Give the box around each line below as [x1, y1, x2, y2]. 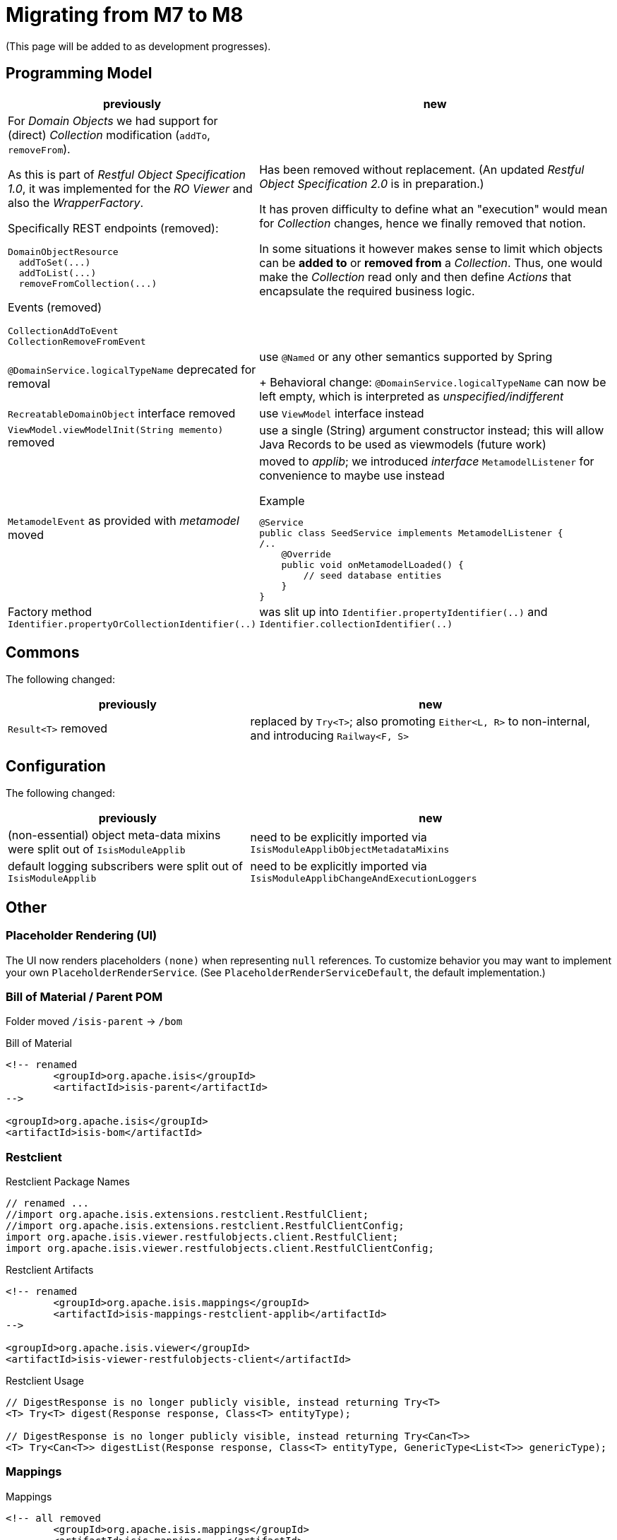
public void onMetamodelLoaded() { [281, 559, 464, 570]
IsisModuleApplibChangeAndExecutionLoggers [250, 873, 477, 884]
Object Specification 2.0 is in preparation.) [259, 176, 484, 191]
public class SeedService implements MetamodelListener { [259, 527, 563, 538]
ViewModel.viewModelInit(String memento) [8, 425, 224, 436]
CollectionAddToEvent [8, 325, 119, 336]
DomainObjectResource [8, 246, 119, 257]
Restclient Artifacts [6, 1264, 94, 1276]
